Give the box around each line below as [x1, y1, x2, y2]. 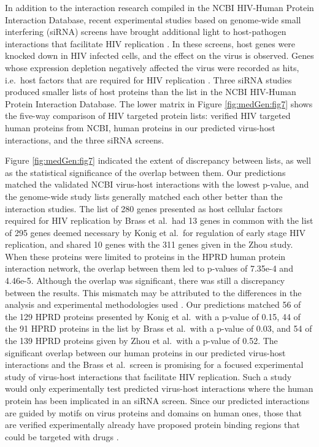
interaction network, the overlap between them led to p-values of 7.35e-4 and [5, 262, 293, 275]
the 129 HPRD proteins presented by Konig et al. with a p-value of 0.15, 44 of [5, 310, 301, 323]
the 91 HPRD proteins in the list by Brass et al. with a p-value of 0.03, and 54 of [5, 322, 312, 335]
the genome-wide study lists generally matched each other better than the [5, 189, 283, 202]
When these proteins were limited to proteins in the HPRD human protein [5, 250, 286, 262]
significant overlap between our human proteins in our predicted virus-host [5, 346, 286, 359]
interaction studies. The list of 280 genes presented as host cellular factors [5, 202, 283, 215]
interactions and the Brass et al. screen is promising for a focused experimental [5, 358, 304, 371]
